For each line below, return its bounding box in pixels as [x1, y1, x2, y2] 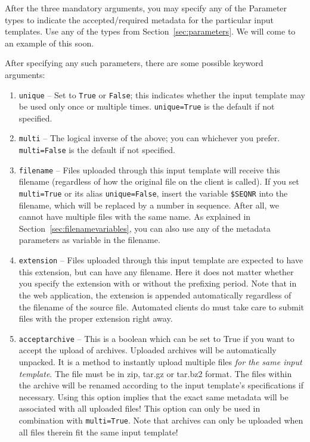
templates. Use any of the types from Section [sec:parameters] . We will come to [5, 25, 296, 38]
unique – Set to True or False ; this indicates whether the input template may [18, 88, 305, 101]
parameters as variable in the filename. [18, 234, 160, 246]
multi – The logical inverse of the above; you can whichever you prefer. [18, 132, 280, 144]
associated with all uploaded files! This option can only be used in [18, 402, 261, 415]
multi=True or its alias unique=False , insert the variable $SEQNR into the [18, 187, 288, 200]
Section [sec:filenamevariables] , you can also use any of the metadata [18, 222, 271, 234]
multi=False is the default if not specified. [18, 144, 175, 156]
